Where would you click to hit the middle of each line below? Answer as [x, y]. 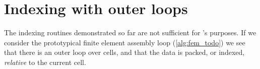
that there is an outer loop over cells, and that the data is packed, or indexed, [124, 52]
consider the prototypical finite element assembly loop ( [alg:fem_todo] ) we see [125, 42]
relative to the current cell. [45, 62]
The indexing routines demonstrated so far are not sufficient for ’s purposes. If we [130, 32]
